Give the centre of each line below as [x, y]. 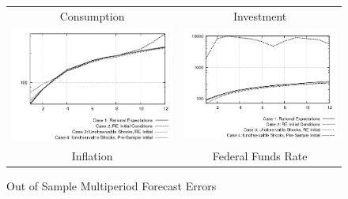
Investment [260, 15]
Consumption [92, 15]
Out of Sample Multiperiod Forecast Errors [112, 186]
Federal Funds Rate [260, 155]
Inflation [92, 155]
